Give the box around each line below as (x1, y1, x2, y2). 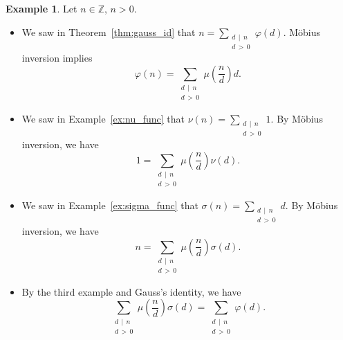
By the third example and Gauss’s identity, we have (21, 284, 241, 298)
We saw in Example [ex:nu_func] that (21, 111, 185, 125)
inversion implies (21, 51, 93, 65)
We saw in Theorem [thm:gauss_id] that (21, 24, 196, 39)
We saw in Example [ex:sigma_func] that (21, 197, 198, 212)
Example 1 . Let (6, 1, 77, 15)
